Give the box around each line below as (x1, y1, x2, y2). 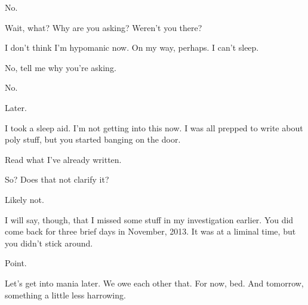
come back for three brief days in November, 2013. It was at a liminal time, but (5, 225, 296, 238)
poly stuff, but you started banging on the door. (5, 133, 181, 146)
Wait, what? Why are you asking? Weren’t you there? (5, 21, 202, 33)
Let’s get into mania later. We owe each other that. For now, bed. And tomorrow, (5, 276, 304, 289)
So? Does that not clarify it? (5, 173, 109, 186)
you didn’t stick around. (5, 236, 93, 249)
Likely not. (5, 193, 44, 205)
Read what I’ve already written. (5, 153, 122, 165)
